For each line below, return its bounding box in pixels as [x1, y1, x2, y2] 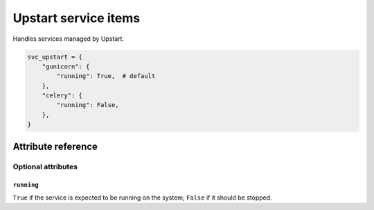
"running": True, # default [56, 73, 156, 80]
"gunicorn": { [42, 62, 90, 70]
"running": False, [56, 101, 119, 109]
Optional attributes [12, 162, 78, 171]
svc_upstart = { [27, 52, 83, 61]
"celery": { [42, 92, 83, 99]
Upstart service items [12, 10, 141, 26]
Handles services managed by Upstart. [12, 35, 125, 43]
